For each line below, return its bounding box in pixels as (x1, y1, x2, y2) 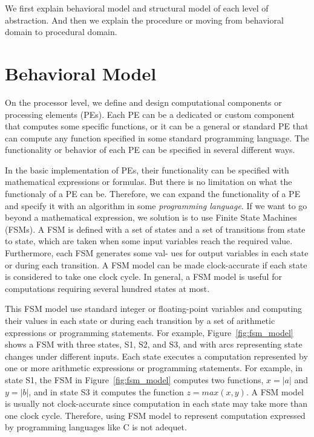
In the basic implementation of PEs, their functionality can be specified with (5, 163, 289, 176)
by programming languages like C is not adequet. (5, 421, 187, 433)
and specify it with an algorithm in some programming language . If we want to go (5, 199, 307, 212)
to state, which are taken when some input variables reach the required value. (5, 235, 293, 247)
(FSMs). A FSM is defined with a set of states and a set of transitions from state (5, 222, 306, 235)
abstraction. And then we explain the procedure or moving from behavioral (5, 13, 284, 26)
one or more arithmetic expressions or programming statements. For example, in (5, 361, 303, 374)
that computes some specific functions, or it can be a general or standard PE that (5, 120, 309, 132)
